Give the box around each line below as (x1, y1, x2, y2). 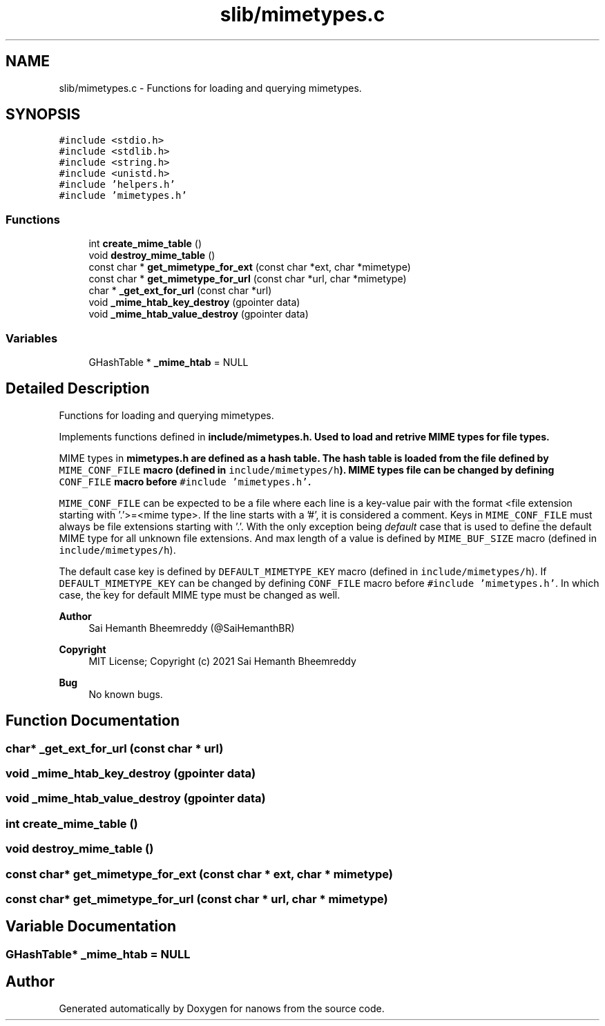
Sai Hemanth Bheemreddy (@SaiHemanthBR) (88, 621, 295, 634)
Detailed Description (6, 380, 150, 398)
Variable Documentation (6, 918, 177, 936)
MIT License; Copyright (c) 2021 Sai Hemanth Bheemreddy (88, 655, 356, 667)
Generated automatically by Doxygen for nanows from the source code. (59, 1002, 385, 1014)
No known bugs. (88, 688, 163, 700)
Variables (6, 331, 58, 345)
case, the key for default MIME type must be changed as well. (59, 588, 340, 601)
